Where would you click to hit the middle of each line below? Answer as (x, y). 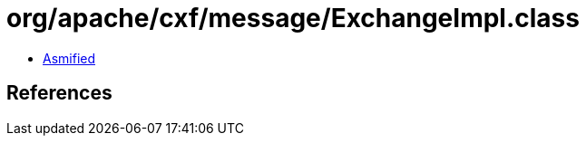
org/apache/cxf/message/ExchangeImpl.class (293, 18)
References (59, 93)
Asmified (69, 58)
